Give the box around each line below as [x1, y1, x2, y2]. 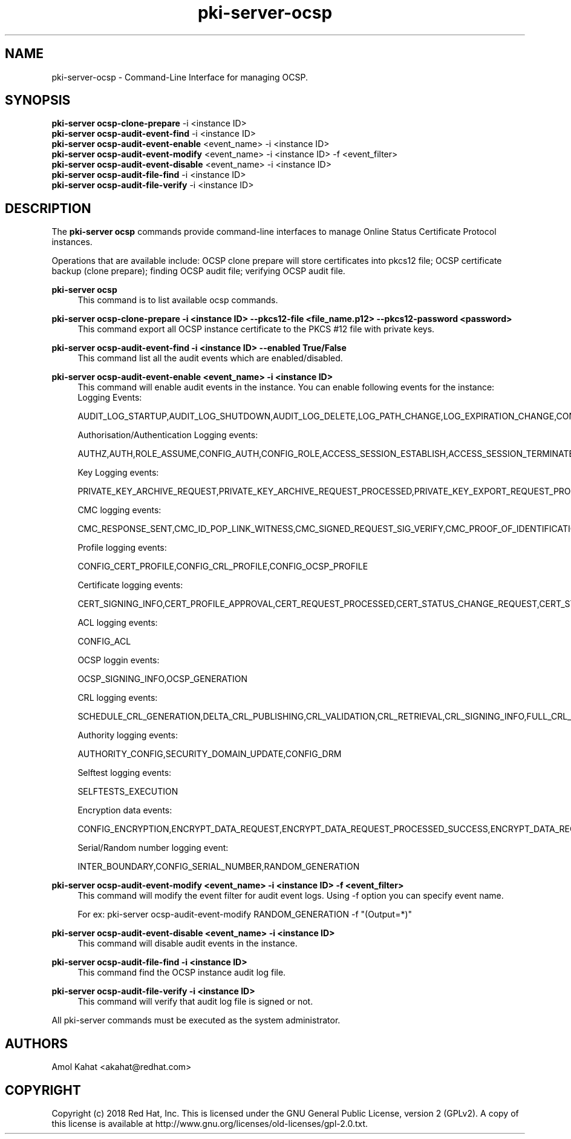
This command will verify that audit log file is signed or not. [77, 996, 313, 1007]
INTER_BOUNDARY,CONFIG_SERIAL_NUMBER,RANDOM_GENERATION [77, 861, 360, 872]
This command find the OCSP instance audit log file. [77, 967, 286, 978]
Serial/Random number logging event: [77, 842, 229, 853]
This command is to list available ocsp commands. [77, 295, 278, 306]
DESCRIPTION [5, 200, 91, 216]
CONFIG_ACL [77, 636, 131, 647]
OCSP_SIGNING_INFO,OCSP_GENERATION [77, 674, 248, 684]
